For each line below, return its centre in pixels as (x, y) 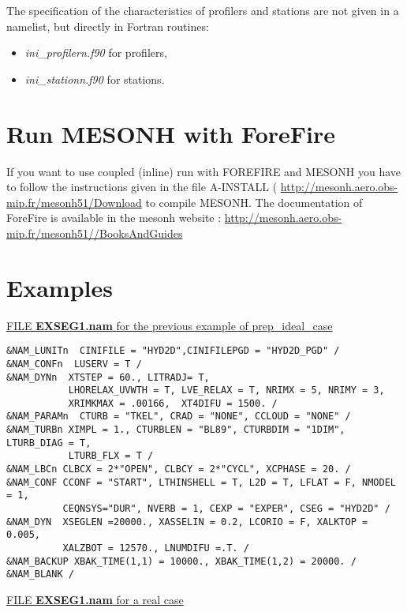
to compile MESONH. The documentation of (254, 202)
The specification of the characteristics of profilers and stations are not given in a (203, 10)
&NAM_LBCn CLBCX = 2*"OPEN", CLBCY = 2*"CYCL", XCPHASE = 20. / (179, 469)
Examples (60, 287)
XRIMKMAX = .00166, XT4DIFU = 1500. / (173, 403)
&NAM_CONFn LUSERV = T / (74, 364)
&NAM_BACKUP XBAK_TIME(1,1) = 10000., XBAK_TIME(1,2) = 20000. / (181, 561)
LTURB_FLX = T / (111, 456)
